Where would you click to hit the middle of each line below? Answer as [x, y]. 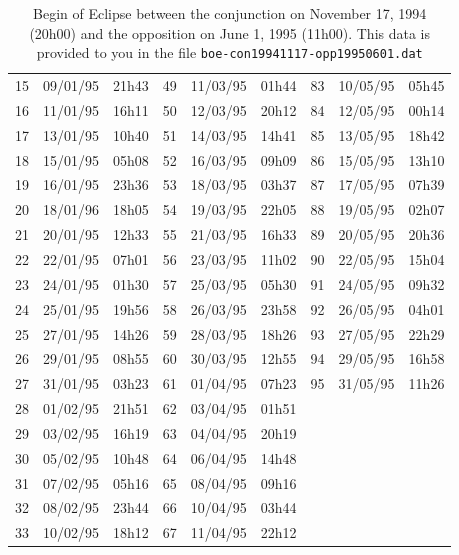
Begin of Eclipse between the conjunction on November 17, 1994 [230, 13]
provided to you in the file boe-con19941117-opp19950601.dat [229, 52]
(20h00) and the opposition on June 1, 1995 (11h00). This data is [229, 32]
